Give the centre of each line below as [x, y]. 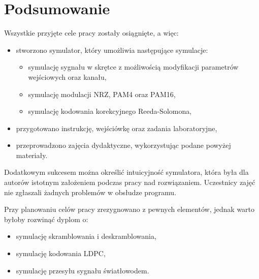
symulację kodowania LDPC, [61, 253]
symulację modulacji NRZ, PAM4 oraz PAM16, [102, 94]
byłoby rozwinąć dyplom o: [46, 219]
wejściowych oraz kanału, [67, 76]
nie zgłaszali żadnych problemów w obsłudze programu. [90, 192]
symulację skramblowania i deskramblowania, [86, 236]
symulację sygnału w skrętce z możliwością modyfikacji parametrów [133, 67]
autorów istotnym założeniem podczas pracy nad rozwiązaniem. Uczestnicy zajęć [130, 182]
